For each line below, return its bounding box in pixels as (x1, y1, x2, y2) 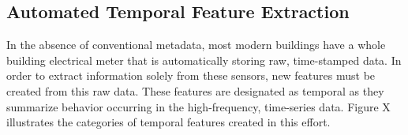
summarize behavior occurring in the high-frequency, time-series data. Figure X (6, 98, 391, 114)
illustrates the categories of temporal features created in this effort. (6, 114, 331, 130)
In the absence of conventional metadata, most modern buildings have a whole (6, 36, 386, 53)
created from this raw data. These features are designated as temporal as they (6, 82, 384, 99)
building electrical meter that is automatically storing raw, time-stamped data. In (6, 51, 402, 68)
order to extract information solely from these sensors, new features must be (6, 67, 376, 84)
